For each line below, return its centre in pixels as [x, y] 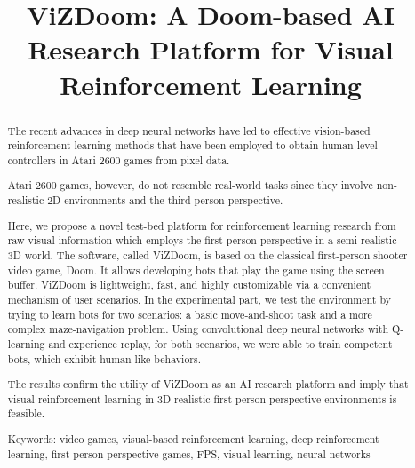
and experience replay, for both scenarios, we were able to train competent [220, 343]
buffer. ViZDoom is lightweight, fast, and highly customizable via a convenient [189, 285]
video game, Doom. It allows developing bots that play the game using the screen [196, 270]
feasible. [26, 413]
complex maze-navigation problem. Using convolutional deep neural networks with [198, 329]
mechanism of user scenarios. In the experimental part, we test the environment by [199, 299]
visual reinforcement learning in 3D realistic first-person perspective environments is [202, 398]
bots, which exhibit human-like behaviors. [104, 358]
